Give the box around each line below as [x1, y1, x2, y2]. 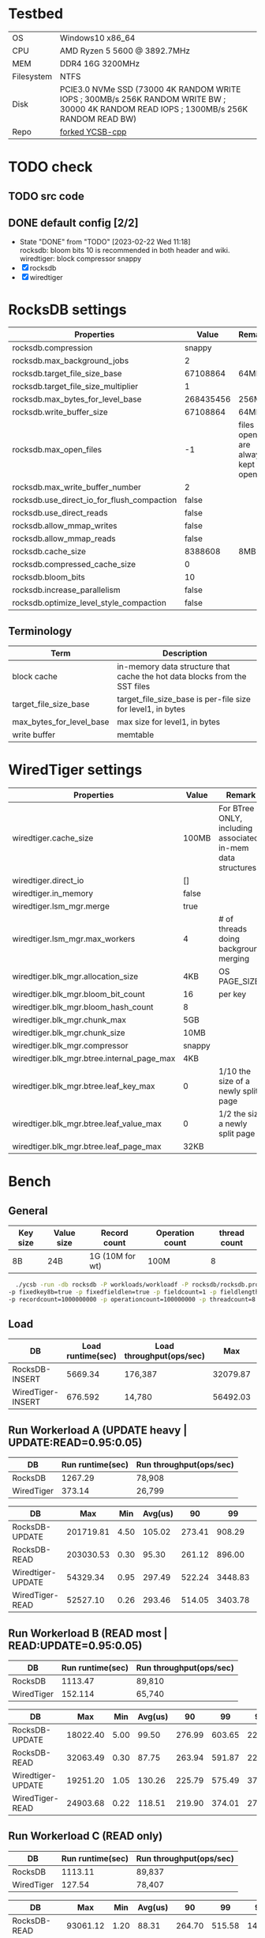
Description [162, 648, 207, 659]
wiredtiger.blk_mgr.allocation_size [12, 971, 139, 982]
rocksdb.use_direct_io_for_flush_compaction [12, 495, 177, 506]
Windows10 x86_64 [59, 32, 136, 43]
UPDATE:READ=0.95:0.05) [8, 1436, 143, 1449]
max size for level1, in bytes [117, 716, 221, 727]
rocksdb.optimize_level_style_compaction [12, 598, 167, 609]
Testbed [8, 5, 64, 23]
